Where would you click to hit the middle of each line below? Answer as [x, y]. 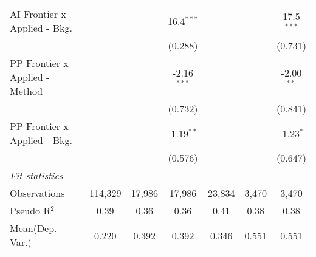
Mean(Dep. [33, 228]
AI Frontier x [38, 14]
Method [26, 91]
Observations [37, 193]
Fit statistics [36, 175]
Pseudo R [30, 211]
